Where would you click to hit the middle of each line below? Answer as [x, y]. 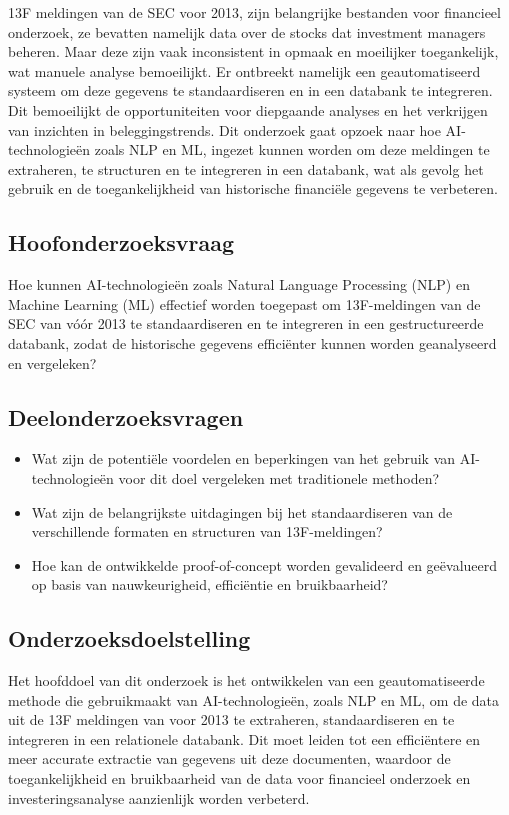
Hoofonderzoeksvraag [121, 242]
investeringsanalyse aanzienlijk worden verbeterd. [159, 797]
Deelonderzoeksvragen [126, 416]
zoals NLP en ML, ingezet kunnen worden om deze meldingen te [292, 149]
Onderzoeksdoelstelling [129, 638]
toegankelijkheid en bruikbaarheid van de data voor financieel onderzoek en [239, 778]
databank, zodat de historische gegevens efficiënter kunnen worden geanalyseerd [252, 342]
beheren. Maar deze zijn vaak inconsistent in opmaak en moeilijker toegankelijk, [253, 51]
